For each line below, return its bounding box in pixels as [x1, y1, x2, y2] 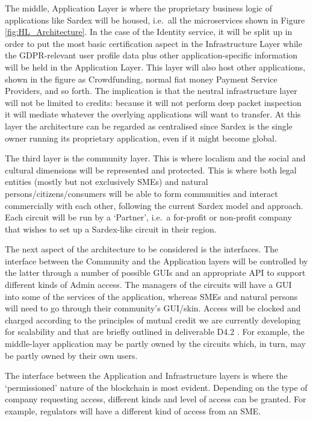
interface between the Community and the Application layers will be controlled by [5, 254, 308, 267]
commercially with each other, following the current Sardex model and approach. [5, 199, 303, 211]
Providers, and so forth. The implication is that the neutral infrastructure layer [5, 84, 297, 97]
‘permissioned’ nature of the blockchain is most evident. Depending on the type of [5, 381, 308, 393]
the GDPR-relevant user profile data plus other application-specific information [5, 49, 298, 61]
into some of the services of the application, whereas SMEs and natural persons [5, 290, 298, 302]
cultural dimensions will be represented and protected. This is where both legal [5, 163, 297, 176]
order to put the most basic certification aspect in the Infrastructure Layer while [5, 37, 302, 49]
